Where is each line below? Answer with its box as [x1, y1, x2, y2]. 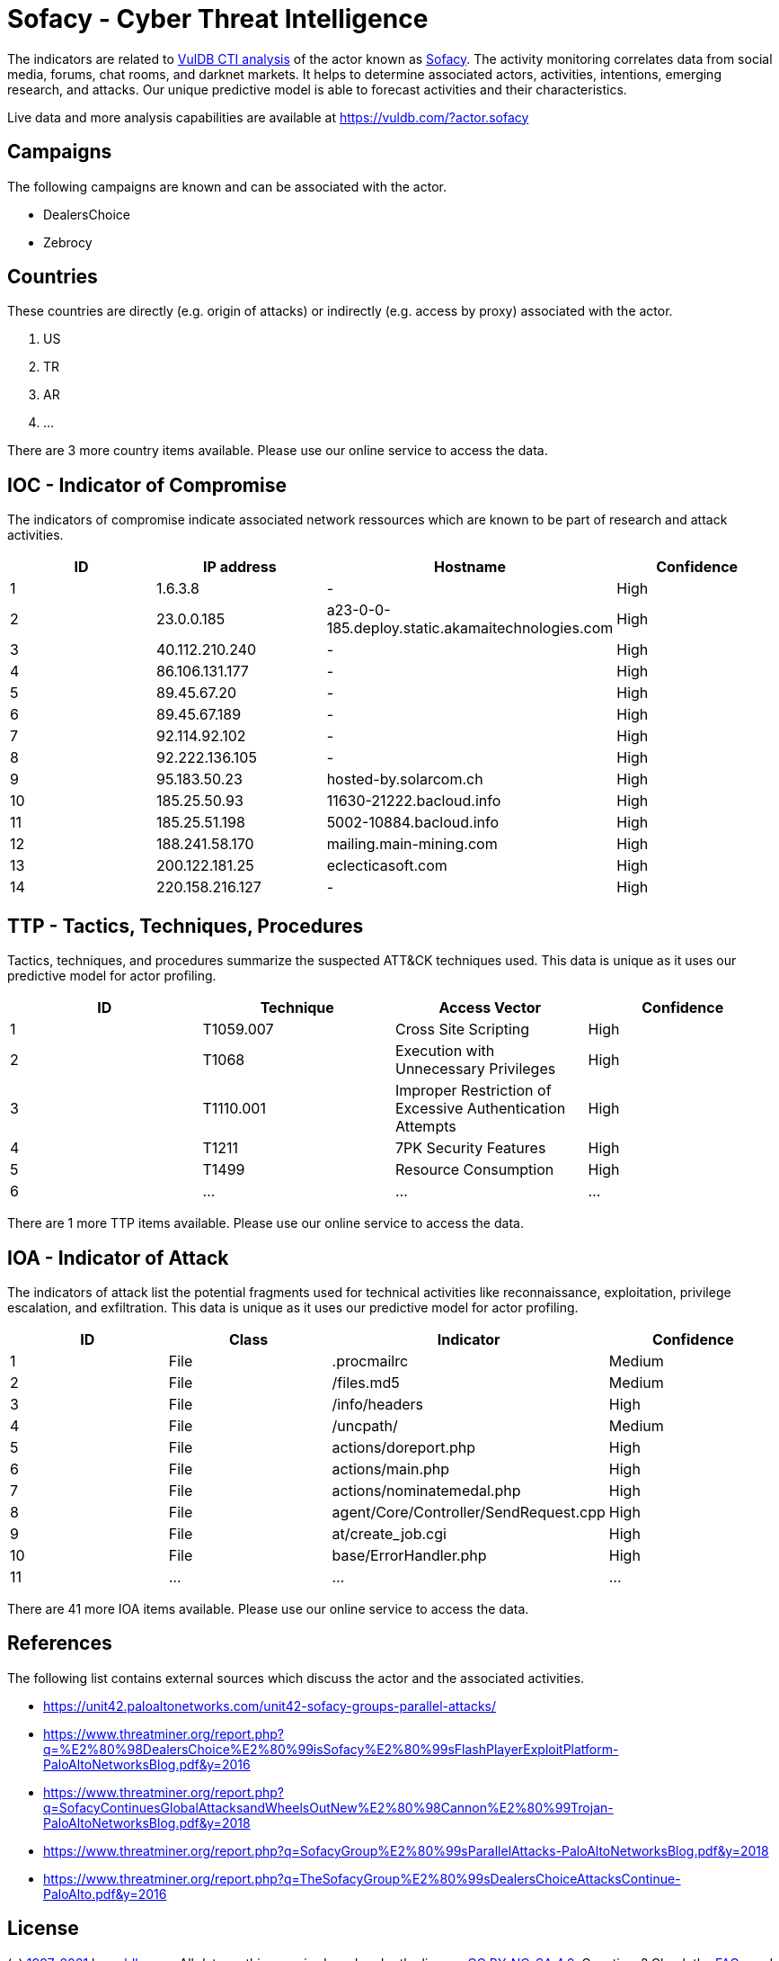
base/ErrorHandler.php [332, 1545, 487, 1564]
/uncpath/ [332, 1416, 398, 1435]
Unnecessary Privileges [395, 1060, 556, 1079]
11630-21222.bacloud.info [326, 792, 501, 810]
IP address [202, 558, 277, 577]
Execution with [395, 1042, 495, 1061]
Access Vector [438, 998, 542, 1017]
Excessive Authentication [395, 1099, 566, 1118]
